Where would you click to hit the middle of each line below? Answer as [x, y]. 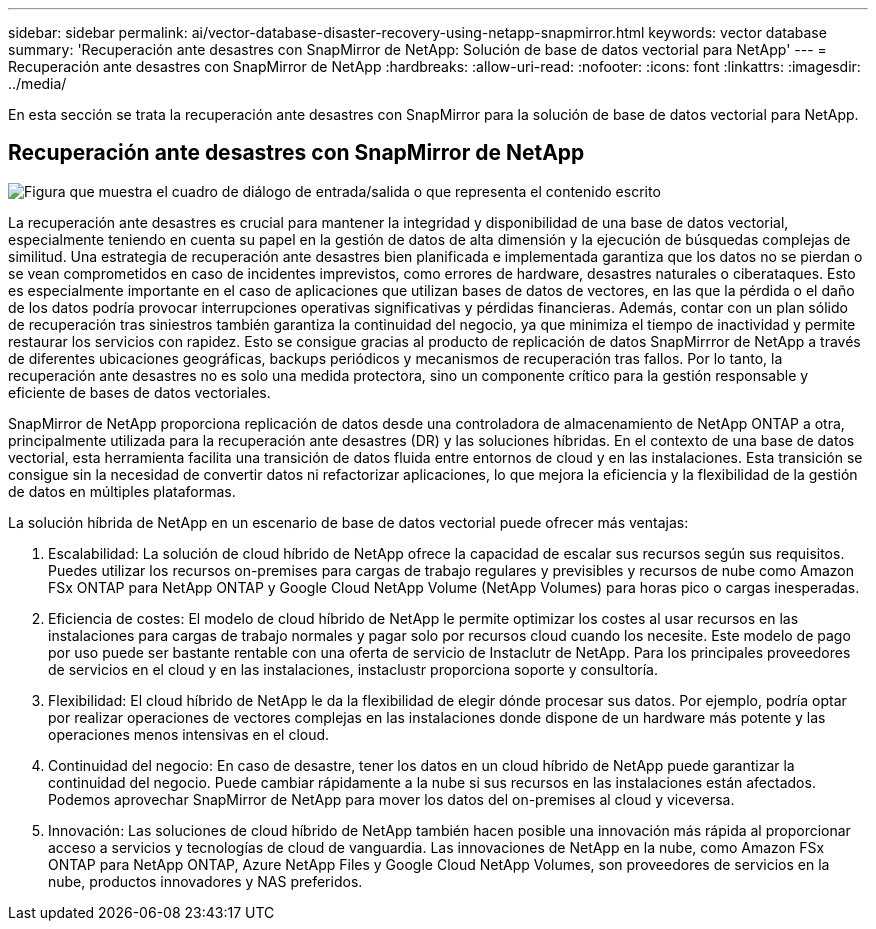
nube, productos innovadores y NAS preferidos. [205, 881]
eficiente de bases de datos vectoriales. [139, 392]
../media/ [37, 83]
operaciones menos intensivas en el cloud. [189, 734]
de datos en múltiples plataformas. [122, 491]
